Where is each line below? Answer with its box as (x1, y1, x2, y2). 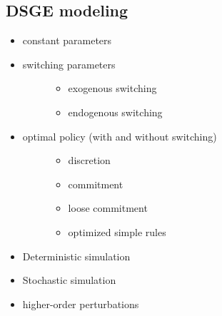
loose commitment (68, 200, 148, 215)
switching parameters (22, 56, 116, 71)
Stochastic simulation (22, 272, 116, 287)
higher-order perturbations (22, 296, 139, 311)
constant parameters (22, 33, 112, 48)
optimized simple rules (68, 224, 166, 239)
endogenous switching (68, 104, 163, 119)
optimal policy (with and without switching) (22, 128, 217, 143)
